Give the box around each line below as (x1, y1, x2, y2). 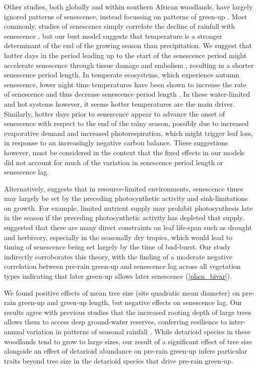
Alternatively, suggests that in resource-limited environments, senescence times (4, 183, 244, 193)
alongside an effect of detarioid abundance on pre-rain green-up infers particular (4, 346, 248, 356)
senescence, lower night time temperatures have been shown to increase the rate (4, 79, 247, 89)
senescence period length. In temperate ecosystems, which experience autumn (4, 69, 240, 80)
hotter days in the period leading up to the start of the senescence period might (4, 50, 247, 60)
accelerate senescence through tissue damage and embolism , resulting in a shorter (4, 60, 254, 70)
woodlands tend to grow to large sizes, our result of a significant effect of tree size (4, 336, 252, 346)
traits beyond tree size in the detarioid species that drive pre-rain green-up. (4, 355, 233, 366)
